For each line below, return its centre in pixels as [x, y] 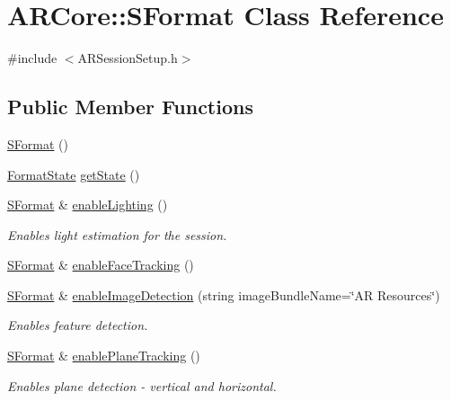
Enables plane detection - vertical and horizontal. [142, 385]
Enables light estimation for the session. [117, 234]
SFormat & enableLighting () [88, 205]
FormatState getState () [74, 174]
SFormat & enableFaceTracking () [101, 265]
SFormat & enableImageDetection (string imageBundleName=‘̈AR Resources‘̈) [224, 294]
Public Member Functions [130, 107]
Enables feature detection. [78, 325]
